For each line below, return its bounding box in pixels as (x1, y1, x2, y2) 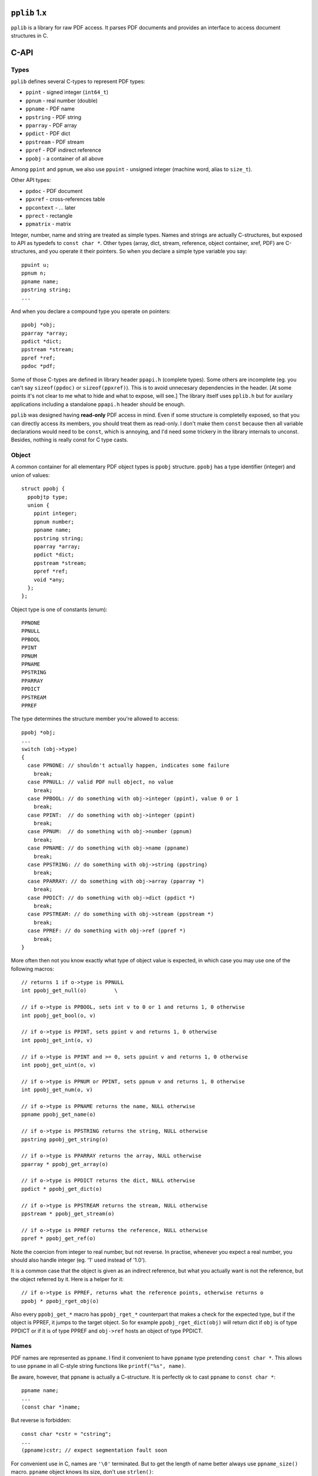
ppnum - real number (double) (25, 97, 98, 104)
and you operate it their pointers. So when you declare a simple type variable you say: (38, 248, 247, 255)
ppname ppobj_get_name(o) (21, 1111, 97, 1118)
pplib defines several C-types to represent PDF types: (11, 78, 145, 85)
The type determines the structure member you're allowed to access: (11, 715, 180, 723)
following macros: (11, 965, 54, 972)
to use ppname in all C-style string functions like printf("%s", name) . (11, 1363, 186, 1370)
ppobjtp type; (27, 494, 68, 500)
